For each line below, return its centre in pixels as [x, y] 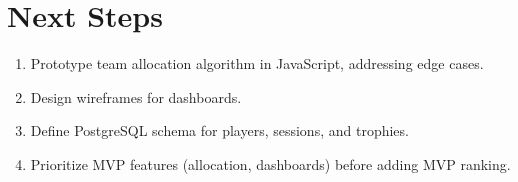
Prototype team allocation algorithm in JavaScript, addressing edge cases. [257, 63]
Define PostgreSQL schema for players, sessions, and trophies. [219, 130]
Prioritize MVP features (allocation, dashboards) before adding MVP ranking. [270, 163]
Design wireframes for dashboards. [136, 96]
